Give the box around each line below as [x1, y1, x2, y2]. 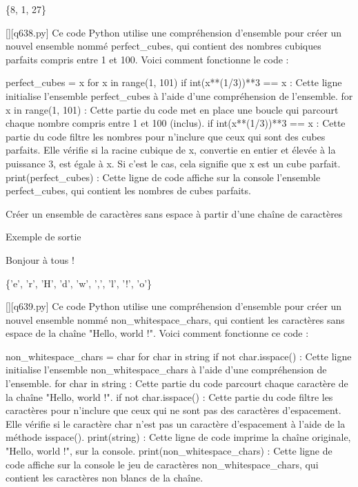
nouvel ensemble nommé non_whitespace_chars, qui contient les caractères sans [6, 312, 345, 327]
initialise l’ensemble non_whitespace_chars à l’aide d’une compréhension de [6, 362, 327, 377]
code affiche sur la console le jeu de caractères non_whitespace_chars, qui [6, 457, 319, 471]
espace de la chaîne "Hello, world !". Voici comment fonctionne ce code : [6, 326, 309, 340]
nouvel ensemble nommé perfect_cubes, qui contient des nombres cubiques [6, 39, 321, 53]
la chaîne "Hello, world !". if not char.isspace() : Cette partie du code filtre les [6, 389, 333, 404]
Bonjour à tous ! [6, 252, 74, 267]
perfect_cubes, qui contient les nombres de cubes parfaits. [6, 183, 251, 198]
